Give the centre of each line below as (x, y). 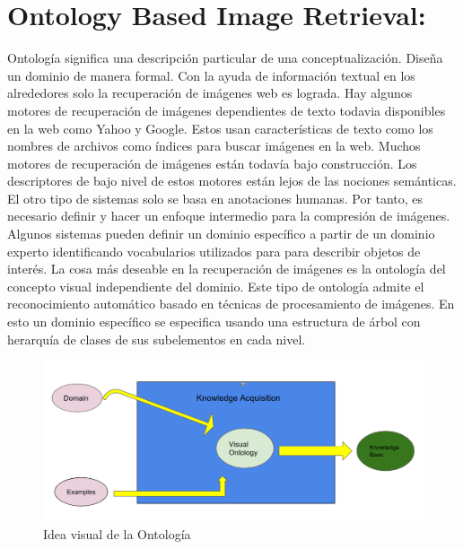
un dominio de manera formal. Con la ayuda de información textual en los (211, 75)
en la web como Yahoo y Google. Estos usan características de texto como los (220, 128)
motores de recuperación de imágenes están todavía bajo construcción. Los (212, 163)
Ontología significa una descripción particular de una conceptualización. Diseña (225, 58)
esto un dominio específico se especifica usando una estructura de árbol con (214, 322)
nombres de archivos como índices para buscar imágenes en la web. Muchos (214, 146)
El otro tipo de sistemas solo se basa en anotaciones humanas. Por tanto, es (215, 198)
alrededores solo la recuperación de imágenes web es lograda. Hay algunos (210, 93)
